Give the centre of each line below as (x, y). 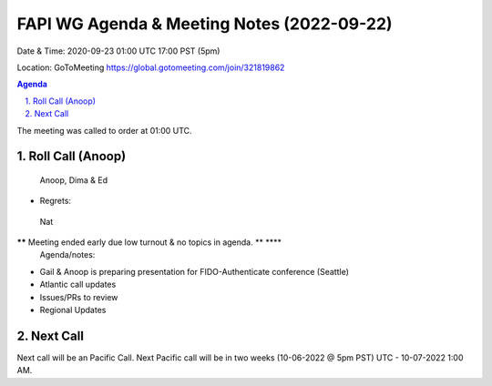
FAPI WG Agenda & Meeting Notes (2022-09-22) (205, 24)
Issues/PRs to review (79, 297)
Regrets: (56, 201)
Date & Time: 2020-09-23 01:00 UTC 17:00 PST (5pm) (118, 51)
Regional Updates (73, 310)
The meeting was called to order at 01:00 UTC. (104, 130)
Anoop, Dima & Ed (74, 180)
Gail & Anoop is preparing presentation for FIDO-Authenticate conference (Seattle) (195, 271)
